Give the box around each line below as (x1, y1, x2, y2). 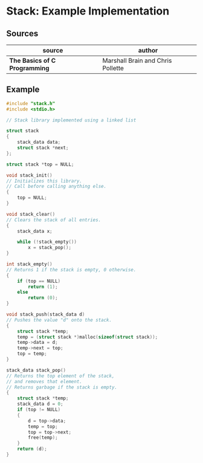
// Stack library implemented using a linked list (6, 117, 137, 123)
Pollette (102, 64, 124, 72)
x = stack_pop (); (28, 245, 71, 251)
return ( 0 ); (28, 295, 59, 301)
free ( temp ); (28, 435, 59, 441)
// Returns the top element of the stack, (6, 373, 115, 379)
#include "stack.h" (6, 100, 56, 106)
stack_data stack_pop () (6, 367, 66, 373)
